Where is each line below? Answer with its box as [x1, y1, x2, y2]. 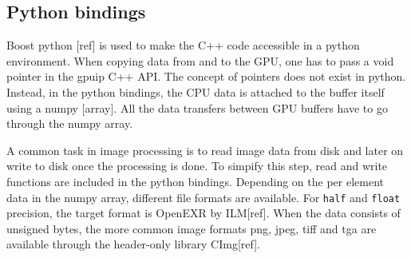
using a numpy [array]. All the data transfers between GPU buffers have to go [6, 99, 388, 116]
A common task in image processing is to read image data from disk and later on [6, 141, 404, 158]
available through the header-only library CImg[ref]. [6, 236, 260, 252]
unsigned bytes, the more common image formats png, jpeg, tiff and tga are [6, 220, 377, 236]
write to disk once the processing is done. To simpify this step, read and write [6, 157, 388, 174]
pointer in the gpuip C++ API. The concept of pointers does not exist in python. [6, 68, 406, 85]
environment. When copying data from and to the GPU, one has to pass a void [6, 52, 394, 69]
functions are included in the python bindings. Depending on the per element [6, 173, 384, 189]
